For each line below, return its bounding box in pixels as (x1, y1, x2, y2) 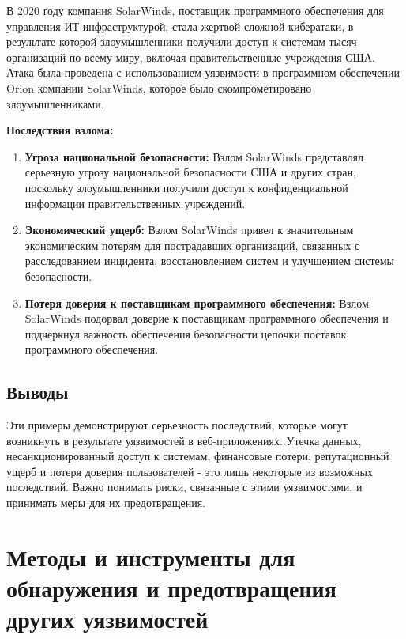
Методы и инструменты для (6, 540, 295, 573)
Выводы (6, 380, 69, 404)
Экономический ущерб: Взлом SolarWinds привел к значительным (24, 221, 354, 238)
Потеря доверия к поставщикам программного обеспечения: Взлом (24, 294, 369, 311)
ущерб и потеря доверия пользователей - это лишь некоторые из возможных (6, 463, 373, 479)
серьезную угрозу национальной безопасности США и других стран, (24, 164, 356, 180)
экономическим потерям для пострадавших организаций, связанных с (24, 236, 360, 253)
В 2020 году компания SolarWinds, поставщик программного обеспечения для (6, 2, 384, 18)
